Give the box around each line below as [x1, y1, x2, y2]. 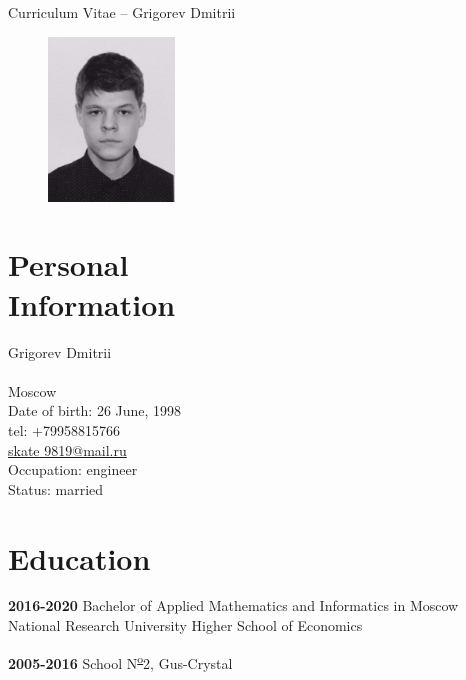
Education [8, 537, 151, 578]
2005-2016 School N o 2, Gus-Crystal [8, 649, 233, 673]
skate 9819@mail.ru [8, 439, 127, 460]
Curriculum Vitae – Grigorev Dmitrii [8, 2, 236, 22]
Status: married [8, 478, 104, 499]
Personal [8, 244, 129, 285]
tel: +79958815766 [8, 419, 120, 440]
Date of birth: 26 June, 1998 [8, 400, 182, 421]
